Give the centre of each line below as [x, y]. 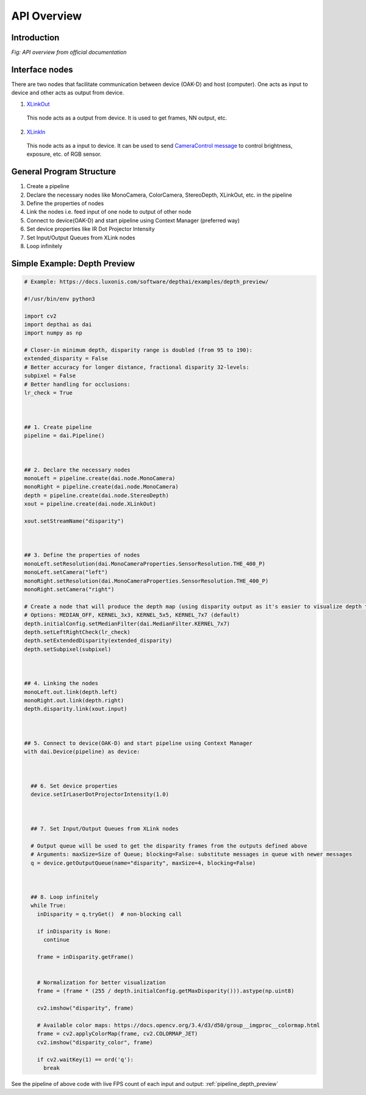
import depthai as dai [58, 324]
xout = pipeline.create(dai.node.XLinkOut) [90, 504]
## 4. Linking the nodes [61, 683]
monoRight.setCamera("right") [69, 590]
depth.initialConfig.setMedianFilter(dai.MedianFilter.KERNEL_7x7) [127, 624]
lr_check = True [48, 393]
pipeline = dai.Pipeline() [64, 435]
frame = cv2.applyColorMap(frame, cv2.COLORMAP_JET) [117, 1034]
